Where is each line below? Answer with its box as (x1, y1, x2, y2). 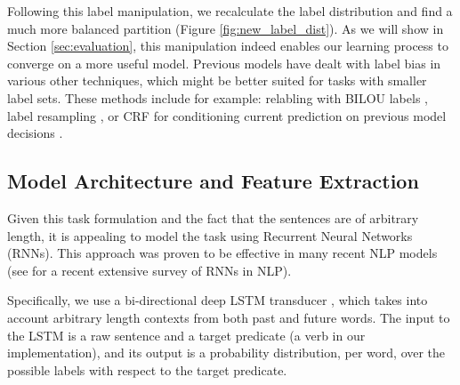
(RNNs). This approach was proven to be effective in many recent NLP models (7, 244, 438, 262)
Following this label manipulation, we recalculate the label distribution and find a (7, 2, 453, 20)
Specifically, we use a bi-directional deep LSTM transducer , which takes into (7, 291, 428, 309)
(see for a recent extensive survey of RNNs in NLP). (7, 261, 292, 279)
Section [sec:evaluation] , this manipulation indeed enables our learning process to (7, 36, 448, 55)
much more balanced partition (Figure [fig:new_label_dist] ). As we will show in (7, 19, 444, 37)
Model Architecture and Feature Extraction (7, 167, 419, 195)
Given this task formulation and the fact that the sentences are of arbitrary (7, 208, 419, 227)
